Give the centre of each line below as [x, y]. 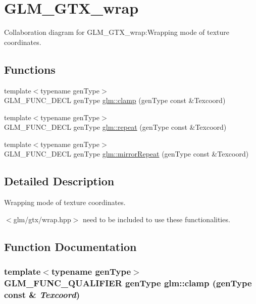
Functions [30, 69]
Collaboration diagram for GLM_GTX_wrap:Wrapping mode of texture [117, 32]
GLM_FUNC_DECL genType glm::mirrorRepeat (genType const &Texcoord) [126, 154]
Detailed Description [59, 181]
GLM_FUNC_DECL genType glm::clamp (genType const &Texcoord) [115, 100]
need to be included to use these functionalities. [156, 219]
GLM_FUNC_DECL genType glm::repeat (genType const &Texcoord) [115, 127]
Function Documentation [70, 246]
